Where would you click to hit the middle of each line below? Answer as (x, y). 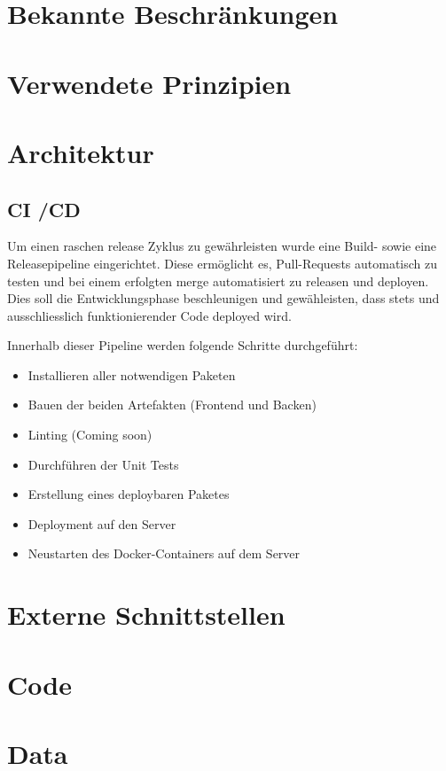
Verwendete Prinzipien (149, 83)
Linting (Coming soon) (90, 435)
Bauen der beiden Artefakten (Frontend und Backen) (172, 405)
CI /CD (44, 209)
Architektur (81, 152)
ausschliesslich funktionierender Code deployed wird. (149, 315)
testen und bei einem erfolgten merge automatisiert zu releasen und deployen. (218, 280)
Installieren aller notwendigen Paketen (132, 374)
